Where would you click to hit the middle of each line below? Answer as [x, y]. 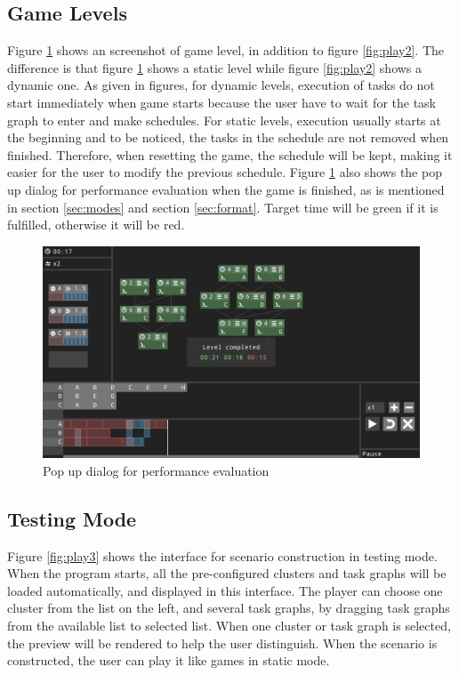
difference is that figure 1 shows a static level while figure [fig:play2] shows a [215, 67]
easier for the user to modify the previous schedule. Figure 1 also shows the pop [225, 172]
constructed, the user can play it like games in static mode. [169, 660]
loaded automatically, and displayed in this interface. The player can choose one [225, 590]
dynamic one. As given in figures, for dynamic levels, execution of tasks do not [221, 85]
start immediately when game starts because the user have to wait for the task [221, 102]
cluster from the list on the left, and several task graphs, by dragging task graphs [229, 608]
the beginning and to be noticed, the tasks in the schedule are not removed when [228, 137]
